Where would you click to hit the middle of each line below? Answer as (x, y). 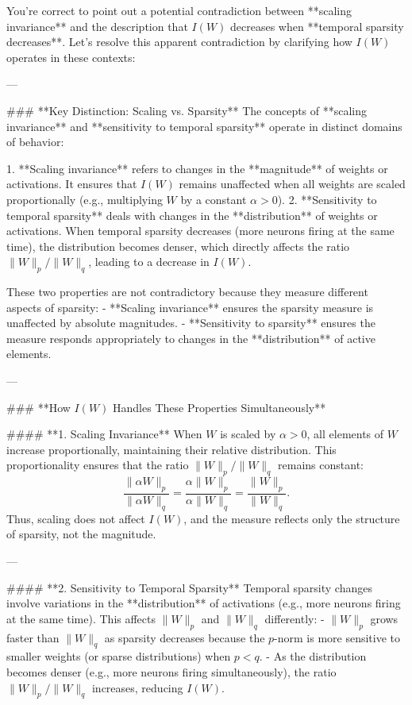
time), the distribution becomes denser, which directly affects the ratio (178, 246)
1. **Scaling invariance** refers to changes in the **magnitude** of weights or (197, 168)
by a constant (214, 199)
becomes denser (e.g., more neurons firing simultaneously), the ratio (171, 672)
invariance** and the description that (97, 26)
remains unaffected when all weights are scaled (292, 184)
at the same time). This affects (81, 618)
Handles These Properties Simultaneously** (219, 407)
